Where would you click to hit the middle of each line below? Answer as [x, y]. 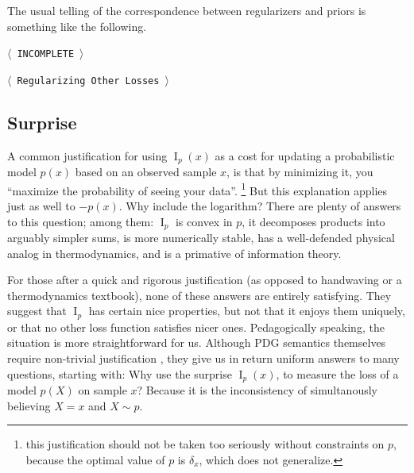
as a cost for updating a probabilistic [305, 155]
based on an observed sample [146, 172]
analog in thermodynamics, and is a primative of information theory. [174, 253]
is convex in [204, 221]
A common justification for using [87, 155]
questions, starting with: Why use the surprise [120, 373]
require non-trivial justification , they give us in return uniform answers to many [203, 358]
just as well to [41, 206]
